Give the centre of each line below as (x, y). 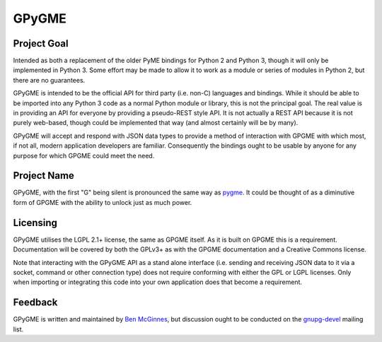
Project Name (44, 176)
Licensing (35, 223)
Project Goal (41, 43)
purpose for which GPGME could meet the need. (84, 155)
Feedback (35, 303)
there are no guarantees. (49, 80)
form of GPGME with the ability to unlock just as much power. (103, 202)
